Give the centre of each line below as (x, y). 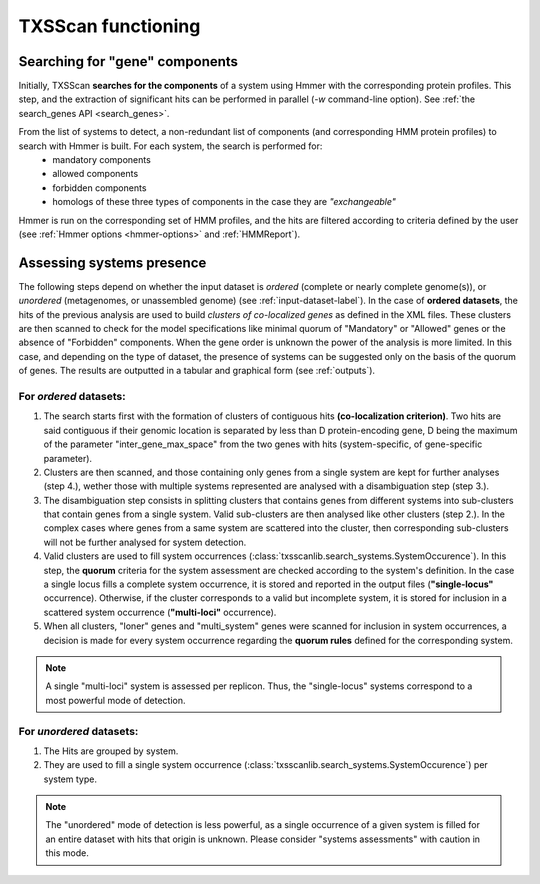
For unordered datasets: (78, 731)
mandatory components (102, 160)
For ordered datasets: (72, 396)
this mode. (67, 853)
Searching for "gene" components (128, 61)
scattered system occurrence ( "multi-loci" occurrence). (160, 612)
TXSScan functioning (109, 26)
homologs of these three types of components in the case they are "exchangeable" (224, 202)
